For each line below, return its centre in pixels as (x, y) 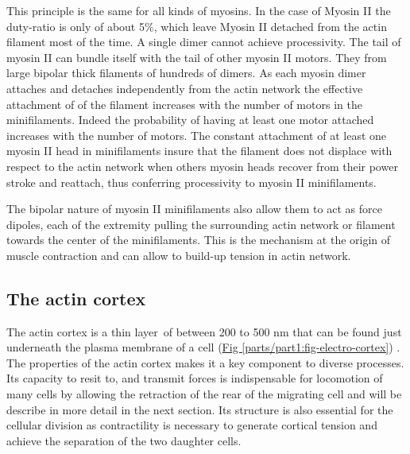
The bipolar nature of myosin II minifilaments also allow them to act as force (194, 209)
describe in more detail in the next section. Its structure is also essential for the (200, 409)
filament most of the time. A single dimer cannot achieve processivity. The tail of (204, 42)
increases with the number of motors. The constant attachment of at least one (197, 135)
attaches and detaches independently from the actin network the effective (185, 88)
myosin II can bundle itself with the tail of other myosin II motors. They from (197, 57)
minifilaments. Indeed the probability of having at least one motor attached (190, 120)
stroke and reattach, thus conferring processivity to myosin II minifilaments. (191, 182)
